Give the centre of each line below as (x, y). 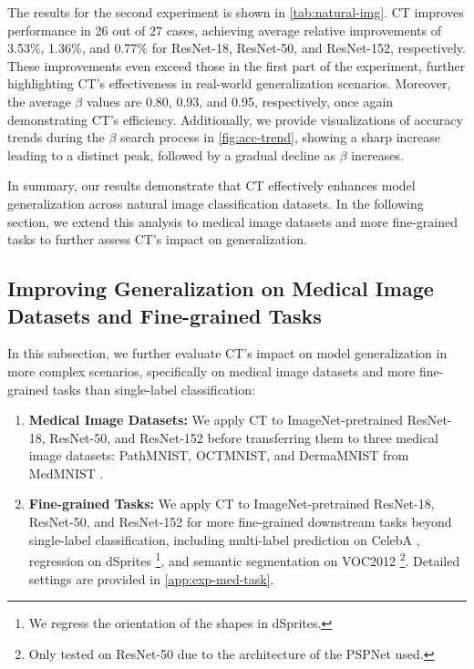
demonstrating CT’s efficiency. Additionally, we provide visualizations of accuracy (235, 119)
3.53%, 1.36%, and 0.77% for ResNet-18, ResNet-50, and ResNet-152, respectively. (237, 48)
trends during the (56, 137)
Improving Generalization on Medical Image (221, 288)
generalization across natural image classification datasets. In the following (216, 203)
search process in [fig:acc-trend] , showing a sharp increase (281, 137)
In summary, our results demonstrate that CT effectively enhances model (211, 185)
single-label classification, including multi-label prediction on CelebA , (224, 539)
